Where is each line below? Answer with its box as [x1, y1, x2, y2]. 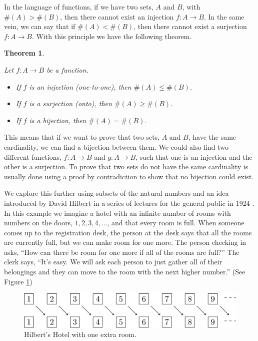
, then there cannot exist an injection [60, 11, 174, 22]
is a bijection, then [29, 115, 86, 125]
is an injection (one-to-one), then [29, 81, 131, 92]
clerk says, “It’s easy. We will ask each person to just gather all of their [4, 256, 222, 267]
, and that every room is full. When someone [107, 217, 244, 228]
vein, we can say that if [4, 21, 75, 32]
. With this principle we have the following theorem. [31, 31, 192, 41]
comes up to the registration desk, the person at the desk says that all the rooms [4, 227, 252, 237]
